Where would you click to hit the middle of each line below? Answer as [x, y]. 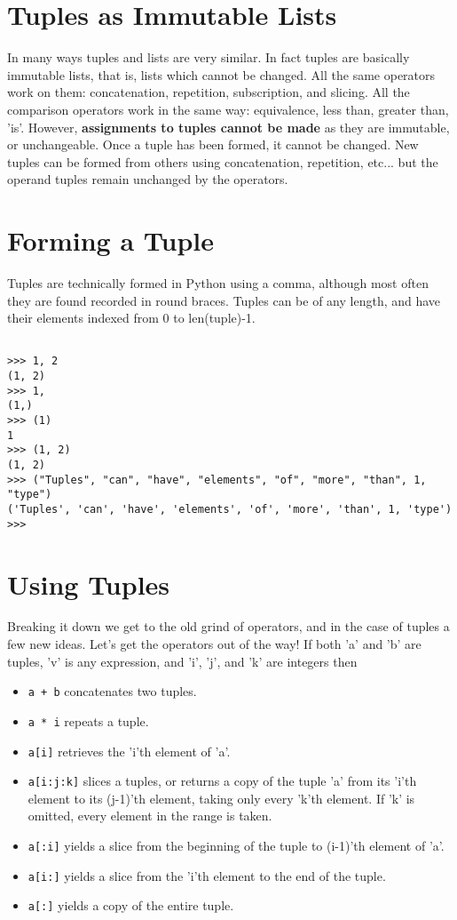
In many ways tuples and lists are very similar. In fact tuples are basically [209, 57]
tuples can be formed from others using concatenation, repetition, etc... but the [223, 161]
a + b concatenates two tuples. [112, 691]
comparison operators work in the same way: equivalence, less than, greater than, [228, 109]
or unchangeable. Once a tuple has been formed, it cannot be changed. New [213, 144]
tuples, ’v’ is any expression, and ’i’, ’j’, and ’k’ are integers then [182, 661]
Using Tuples [89, 584]
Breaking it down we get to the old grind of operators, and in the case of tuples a [228, 626]
